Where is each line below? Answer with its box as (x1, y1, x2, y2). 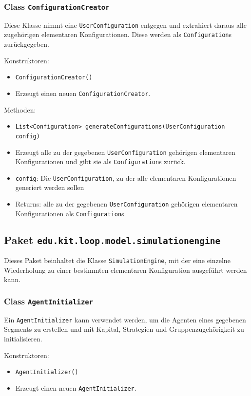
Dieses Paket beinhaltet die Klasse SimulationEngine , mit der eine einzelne (4, 255, 231, 265)
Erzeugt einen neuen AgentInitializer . (15, 382, 136, 393)
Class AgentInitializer (4, 295, 94, 307)
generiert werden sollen (15, 182, 84, 192)
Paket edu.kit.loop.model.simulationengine (4, 232, 221, 247)
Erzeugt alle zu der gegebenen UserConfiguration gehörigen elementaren (15, 147, 235, 157)
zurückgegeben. (4, 39, 49, 49)
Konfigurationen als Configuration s (15, 208, 124, 218)
